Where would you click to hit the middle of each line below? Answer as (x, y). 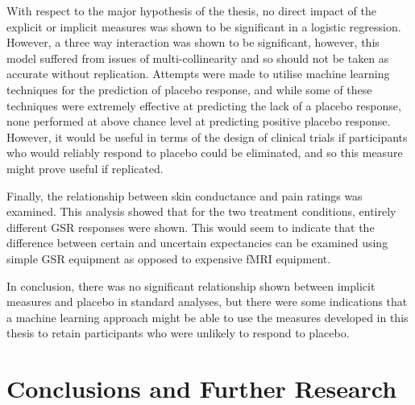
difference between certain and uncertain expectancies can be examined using (197, 243)
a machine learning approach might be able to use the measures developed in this (207, 317)
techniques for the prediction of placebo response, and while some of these (189, 89)
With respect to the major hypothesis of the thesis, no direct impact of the (191, 10)
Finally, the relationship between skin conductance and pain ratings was (185, 195)
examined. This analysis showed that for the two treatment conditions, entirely (201, 211)
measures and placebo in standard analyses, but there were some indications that (207, 302)
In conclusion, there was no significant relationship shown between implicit (191, 285)
